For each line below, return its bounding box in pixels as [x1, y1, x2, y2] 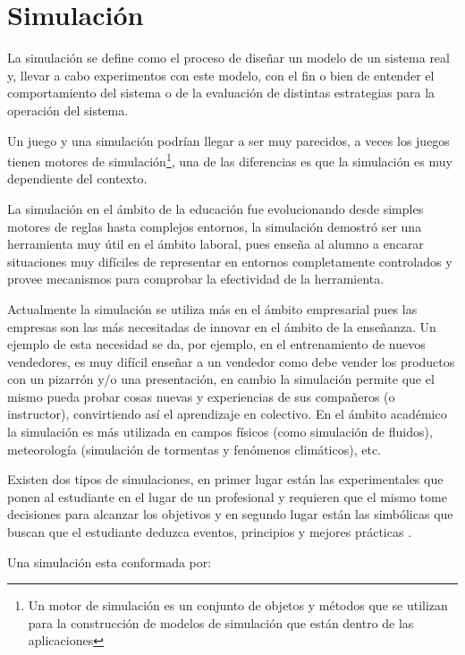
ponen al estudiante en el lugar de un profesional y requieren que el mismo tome [7, 487, 447, 506]
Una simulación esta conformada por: [7, 552, 212, 571]
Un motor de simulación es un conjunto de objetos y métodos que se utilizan [28, 596, 448, 615]
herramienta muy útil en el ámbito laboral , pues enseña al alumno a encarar [7, 234, 424, 253]
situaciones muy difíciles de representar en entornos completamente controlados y [7, 251, 452, 270]
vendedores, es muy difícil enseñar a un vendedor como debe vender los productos [7, 352, 455, 370]
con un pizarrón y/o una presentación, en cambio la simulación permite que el [7, 370, 435, 388]
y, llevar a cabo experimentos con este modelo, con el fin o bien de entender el [7, 65, 435, 84]
